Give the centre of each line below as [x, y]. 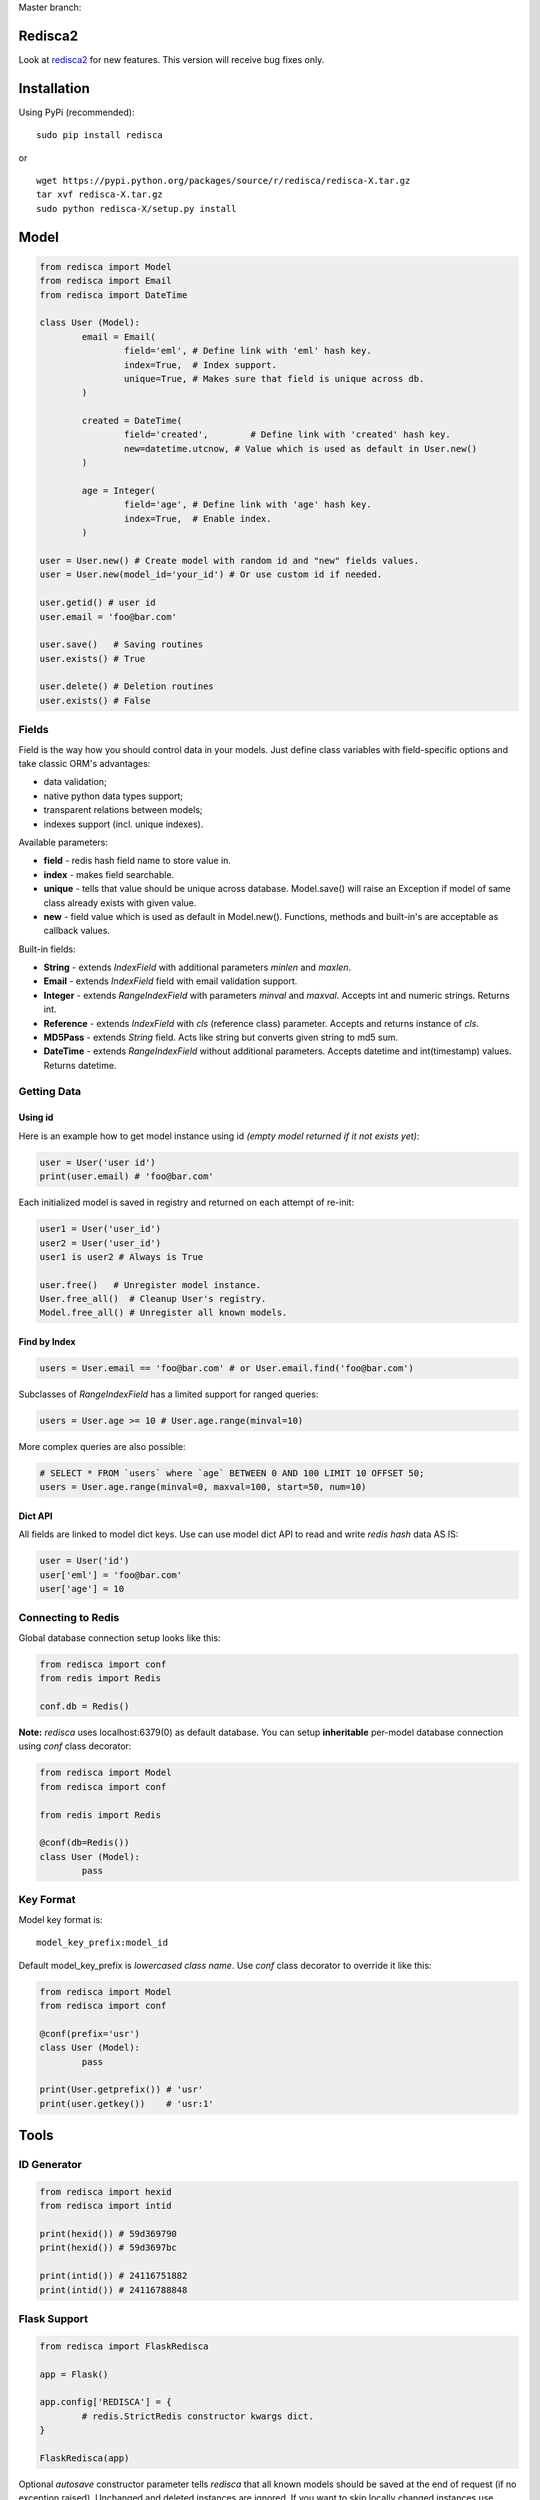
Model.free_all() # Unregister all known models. [163, 1313]
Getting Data [50, 1091]
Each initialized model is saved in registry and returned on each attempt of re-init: [186, 1202]
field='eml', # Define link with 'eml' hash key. [247, 351]
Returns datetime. [80, 1065]
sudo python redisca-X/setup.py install [136, 208]
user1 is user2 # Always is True [121, 1256]
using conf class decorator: [75, 1746]
